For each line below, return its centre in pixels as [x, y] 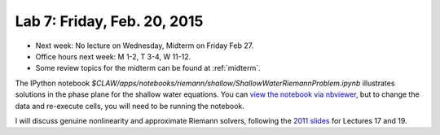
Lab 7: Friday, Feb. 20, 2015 [109, 21]
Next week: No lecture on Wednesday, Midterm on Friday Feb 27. [145, 46]
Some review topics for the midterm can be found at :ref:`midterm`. [148, 68]
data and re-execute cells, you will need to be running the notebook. [130, 106]
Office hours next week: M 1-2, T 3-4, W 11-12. [113, 56]
